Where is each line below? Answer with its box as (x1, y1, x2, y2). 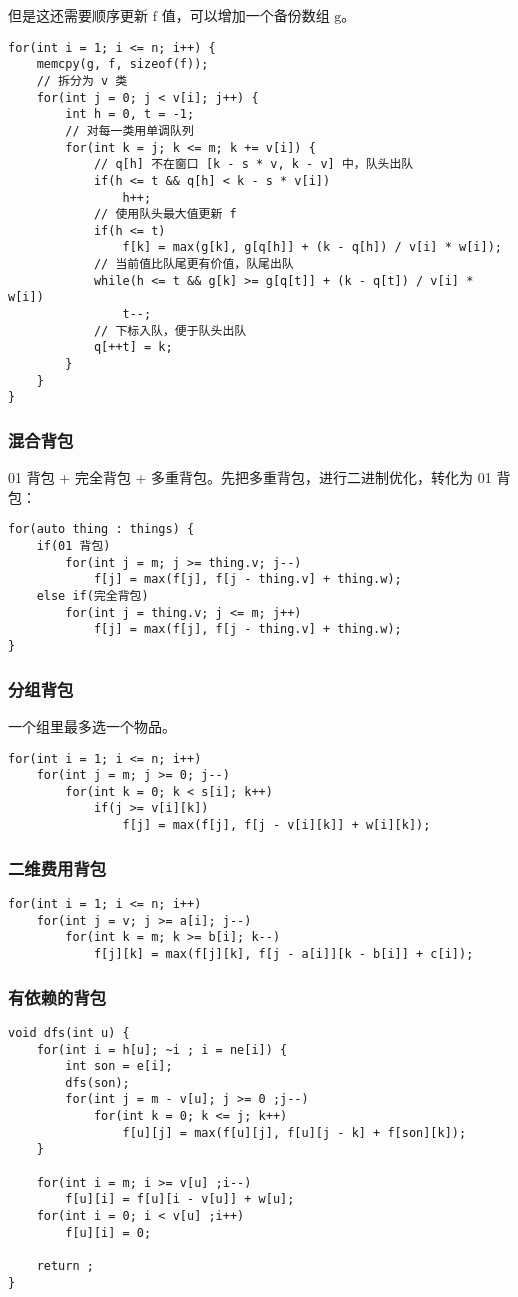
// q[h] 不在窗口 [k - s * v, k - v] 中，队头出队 (93, 157, 414, 172)
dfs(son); (65, 1075, 130, 1090)
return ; (36, 1259, 94, 1274)
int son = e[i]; (65, 1059, 173, 1074)
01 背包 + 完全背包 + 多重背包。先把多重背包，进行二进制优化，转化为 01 (8, 467, 492, 488)
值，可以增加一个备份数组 (161, 5, 330, 25)
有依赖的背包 (8, 984, 107, 1009)
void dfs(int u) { (8, 1025, 130, 1040)
